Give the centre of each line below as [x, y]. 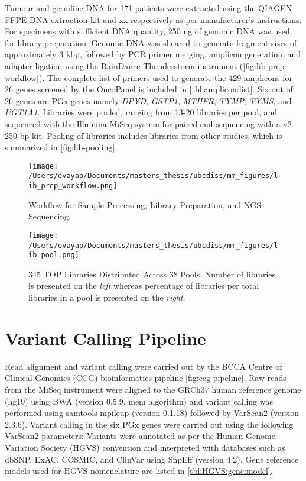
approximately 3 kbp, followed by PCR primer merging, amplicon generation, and [153, 54]
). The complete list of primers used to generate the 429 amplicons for [166, 77]
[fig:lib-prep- [265, 65]
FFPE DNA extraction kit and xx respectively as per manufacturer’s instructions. [153, 19]
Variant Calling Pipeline [105, 338]
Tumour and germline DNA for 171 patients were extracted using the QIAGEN [149, 8]
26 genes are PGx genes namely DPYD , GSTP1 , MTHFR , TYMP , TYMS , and [148, 100]
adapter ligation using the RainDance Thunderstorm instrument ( [124, 65]
